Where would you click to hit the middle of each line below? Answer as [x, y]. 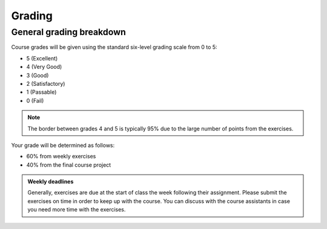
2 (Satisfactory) [46, 83]
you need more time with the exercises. [77, 210]
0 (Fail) [35, 100]
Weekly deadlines [51, 182]
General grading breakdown [69, 32]
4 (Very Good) [44, 67]
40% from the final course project [69, 165]
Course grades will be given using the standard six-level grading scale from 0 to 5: [114, 47]
